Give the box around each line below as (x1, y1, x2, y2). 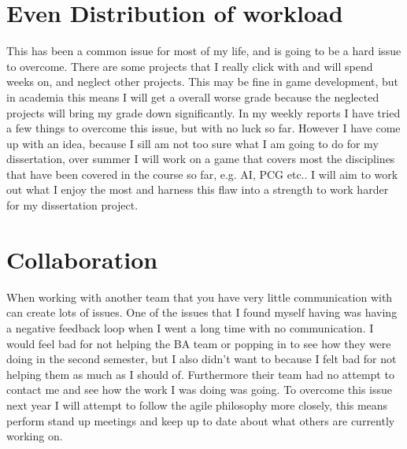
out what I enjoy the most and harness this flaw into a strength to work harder (6, 181, 389, 198)
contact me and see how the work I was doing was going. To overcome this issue (6, 381, 393, 398)
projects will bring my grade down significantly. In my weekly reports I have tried (6, 104, 401, 121)
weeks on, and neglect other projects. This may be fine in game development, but (6, 73, 399, 90)
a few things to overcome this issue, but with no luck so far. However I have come (6, 120, 401, 136)
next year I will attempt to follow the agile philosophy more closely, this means (6, 396, 388, 413)
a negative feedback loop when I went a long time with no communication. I (6, 319, 374, 336)
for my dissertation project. (6, 197, 139, 213)
